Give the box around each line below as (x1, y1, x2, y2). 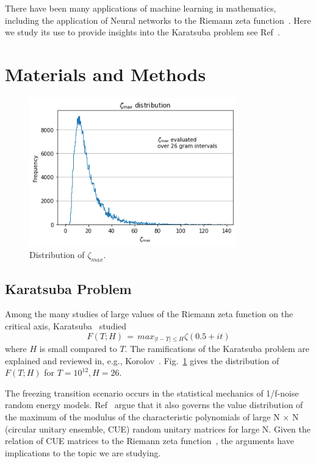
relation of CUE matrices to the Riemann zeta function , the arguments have (5, 434, 294, 447)
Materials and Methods (5, 61, 206, 86)
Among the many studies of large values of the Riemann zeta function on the (5, 307, 293, 320)
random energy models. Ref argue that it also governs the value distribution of (5, 398, 303, 411)
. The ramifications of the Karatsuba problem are (124, 342, 310, 355)
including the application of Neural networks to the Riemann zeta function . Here (5, 13, 311, 26)
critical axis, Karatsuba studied (5, 319, 127, 332)
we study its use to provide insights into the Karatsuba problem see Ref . (5, 26, 280, 38)
